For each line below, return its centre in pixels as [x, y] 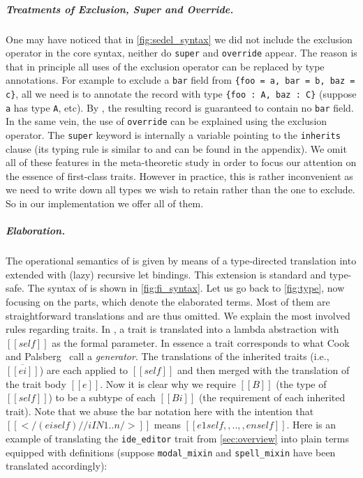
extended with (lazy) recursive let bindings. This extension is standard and [166, 274]
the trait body [36, 383]
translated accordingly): [57, 466]
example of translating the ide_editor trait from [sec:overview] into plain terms [178, 438]
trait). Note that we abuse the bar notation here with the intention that [160, 411]
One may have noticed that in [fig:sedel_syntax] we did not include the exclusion [179, 39]
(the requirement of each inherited [272, 397]
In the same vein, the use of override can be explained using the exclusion [166, 121]
